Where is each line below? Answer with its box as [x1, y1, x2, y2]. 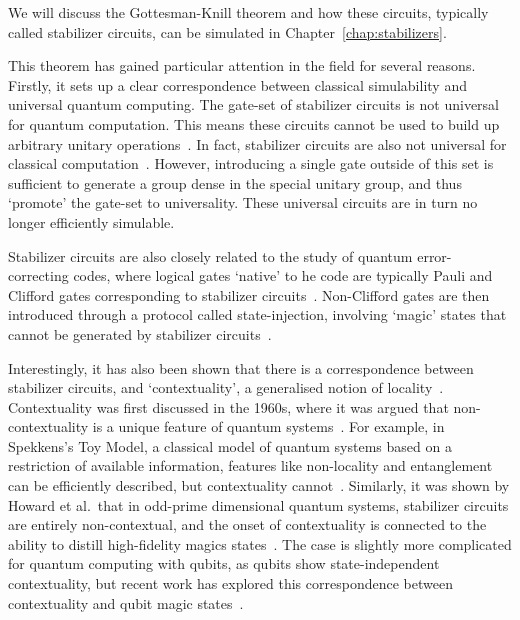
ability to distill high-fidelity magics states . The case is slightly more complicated [8, 533, 512, 554]
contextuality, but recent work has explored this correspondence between [8, 573, 453, 594]
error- [417, 245, 452, 266]
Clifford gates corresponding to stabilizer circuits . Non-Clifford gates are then [8, 284, 490, 305]
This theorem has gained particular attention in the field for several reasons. [8, 55, 476, 76]
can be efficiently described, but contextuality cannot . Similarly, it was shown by [8, 475, 510, 496]
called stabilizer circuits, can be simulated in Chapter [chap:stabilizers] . [8, 21, 447, 42]
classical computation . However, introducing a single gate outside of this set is [8, 153, 494, 174]
